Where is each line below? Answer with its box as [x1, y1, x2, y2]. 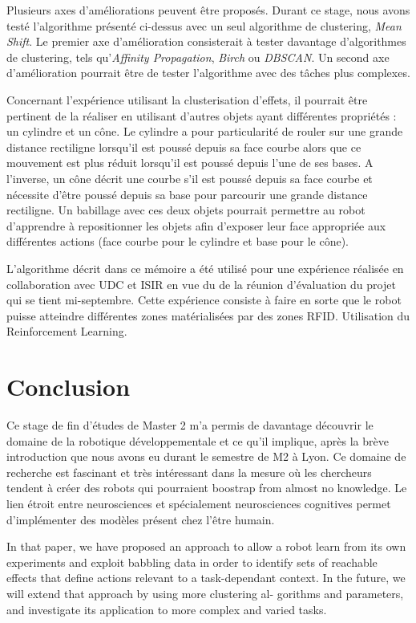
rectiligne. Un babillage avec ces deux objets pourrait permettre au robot [6, 202, 366, 218]
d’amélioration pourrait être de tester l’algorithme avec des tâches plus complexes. [6, 64, 410, 81]
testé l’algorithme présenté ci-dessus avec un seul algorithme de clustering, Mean [6, 17, 402, 34]
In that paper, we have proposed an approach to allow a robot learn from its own [6, 538, 406, 555]
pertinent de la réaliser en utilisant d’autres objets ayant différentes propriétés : [6, 107, 397, 124]
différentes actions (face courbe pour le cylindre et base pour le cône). [6, 233, 349, 250]
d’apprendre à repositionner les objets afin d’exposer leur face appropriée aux [6, 217, 386, 234]
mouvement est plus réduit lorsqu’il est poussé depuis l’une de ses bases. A [6, 154, 374, 171]
